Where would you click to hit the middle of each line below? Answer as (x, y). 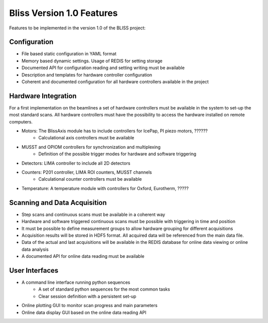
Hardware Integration (43, 96)
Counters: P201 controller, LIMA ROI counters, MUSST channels (87, 172)
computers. (21, 121)
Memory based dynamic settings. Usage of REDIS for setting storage (92, 61)
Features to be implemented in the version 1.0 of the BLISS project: (77, 28)
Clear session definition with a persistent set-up (87, 296)
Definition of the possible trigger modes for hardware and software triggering (117, 154)
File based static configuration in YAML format (69, 54)
